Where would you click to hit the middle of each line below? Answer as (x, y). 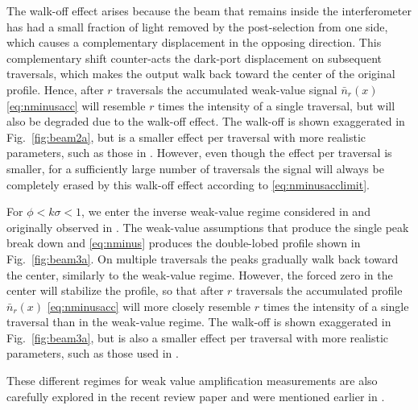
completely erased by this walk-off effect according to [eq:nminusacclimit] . (188, 184)
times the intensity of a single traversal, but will (277, 105)
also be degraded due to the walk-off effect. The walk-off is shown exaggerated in (206, 121)
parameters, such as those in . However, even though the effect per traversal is (199, 153)
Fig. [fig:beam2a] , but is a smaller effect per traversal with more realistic (186, 137)
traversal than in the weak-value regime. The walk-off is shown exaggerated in (199, 322)
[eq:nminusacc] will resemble (76, 105)
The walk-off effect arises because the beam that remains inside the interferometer (209, 10)
